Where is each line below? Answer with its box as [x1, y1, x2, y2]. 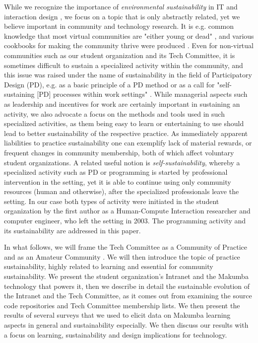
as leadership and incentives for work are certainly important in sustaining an [4, 98, 240, 109]
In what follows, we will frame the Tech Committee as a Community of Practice [4, 242, 247, 252]
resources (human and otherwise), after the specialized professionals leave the [4, 186, 239, 197]
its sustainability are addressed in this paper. [4, 225, 141, 235]
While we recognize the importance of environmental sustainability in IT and [4, 1, 238, 11]
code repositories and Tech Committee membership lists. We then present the [4, 300, 240, 310]
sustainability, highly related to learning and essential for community [4, 261, 213, 272]
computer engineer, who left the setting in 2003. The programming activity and [4, 215, 246, 226]
